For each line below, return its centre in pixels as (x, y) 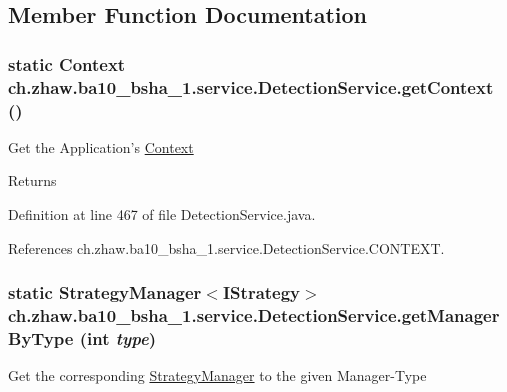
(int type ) (117, 337)
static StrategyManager (105, 292)
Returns (32, 180)
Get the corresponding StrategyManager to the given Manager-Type (217, 375)
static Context (67, 63)
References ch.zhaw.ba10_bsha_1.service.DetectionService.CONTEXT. (226, 247)
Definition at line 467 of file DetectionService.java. (162, 214)
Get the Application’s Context (101, 146)
